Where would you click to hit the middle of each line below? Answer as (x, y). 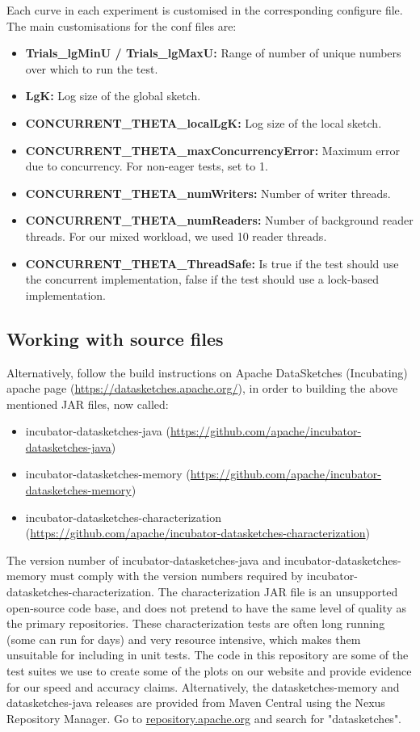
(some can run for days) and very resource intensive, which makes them (184, 639)
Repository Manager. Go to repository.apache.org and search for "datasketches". (204, 718)
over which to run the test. (92, 68)
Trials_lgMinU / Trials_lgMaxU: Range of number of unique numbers (213, 53)
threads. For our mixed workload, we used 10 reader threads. (176, 236)
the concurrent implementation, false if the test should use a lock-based (202, 279)
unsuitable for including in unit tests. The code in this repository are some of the (208, 655)
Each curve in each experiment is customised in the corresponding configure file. (205, 10)
